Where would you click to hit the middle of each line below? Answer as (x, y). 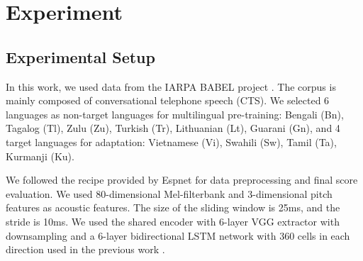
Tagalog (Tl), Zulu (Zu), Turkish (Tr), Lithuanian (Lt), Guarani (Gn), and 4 (173, 128)
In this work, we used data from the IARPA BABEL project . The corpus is (171, 86)
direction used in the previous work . (85, 249)
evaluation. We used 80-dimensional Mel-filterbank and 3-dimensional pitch (169, 193)
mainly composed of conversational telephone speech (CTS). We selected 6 (168, 100)
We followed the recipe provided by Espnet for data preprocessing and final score (182, 180)
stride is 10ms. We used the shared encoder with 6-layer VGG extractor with (173, 221)
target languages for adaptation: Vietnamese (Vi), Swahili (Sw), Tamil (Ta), (171, 141)
